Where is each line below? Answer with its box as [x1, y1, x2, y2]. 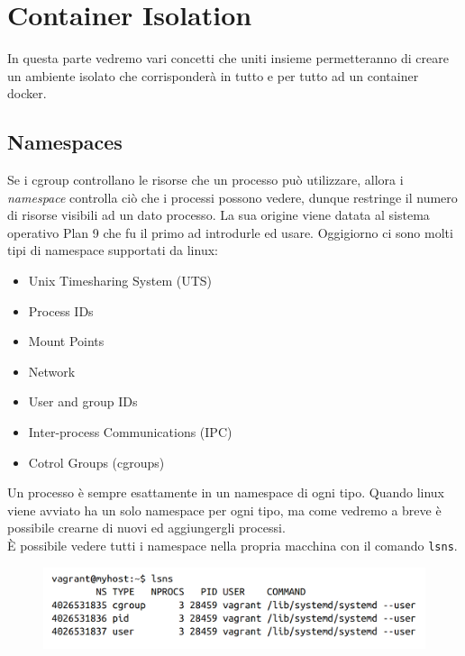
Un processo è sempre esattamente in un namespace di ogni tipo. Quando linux [7, 483, 445, 502]
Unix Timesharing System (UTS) [28, 271, 212, 290]
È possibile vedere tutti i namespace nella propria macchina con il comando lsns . [7, 536, 458, 555]
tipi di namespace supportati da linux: [7, 241, 218, 260]
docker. [7, 84, 47, 103]
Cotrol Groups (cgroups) [28, 452, 165, 471]
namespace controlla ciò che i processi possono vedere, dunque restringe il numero [7, 187, 458, 206]
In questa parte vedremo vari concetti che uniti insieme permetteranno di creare [7, 49, 449, 68]
